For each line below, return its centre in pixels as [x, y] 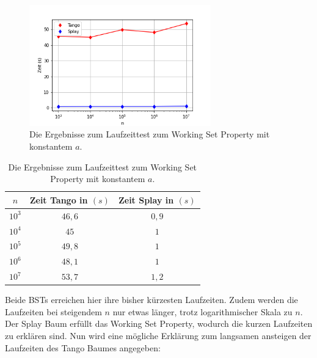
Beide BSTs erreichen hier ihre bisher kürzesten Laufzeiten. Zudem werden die [151, 300]
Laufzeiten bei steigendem [53, 311]
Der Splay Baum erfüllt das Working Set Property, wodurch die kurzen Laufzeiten [159, 323]
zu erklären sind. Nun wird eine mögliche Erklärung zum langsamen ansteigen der [158, 335]
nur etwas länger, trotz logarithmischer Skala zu [202, 311]
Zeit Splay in [146, 199]
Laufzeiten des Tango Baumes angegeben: [83, 347]
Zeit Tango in [59, 199]
